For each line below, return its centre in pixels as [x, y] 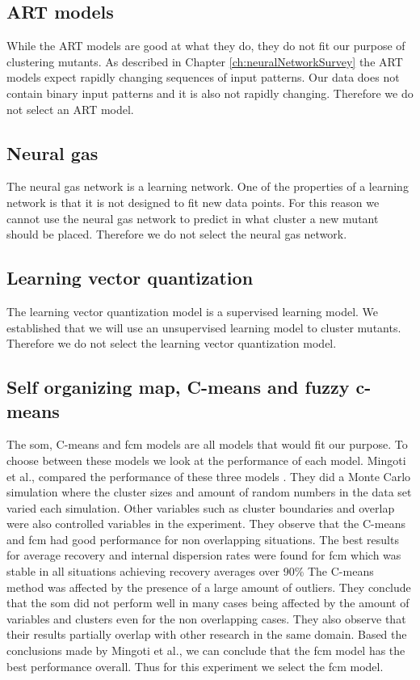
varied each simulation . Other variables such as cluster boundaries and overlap [201, 507]
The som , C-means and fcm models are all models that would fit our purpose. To [207, 444]
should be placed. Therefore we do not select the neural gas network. [177, 234]
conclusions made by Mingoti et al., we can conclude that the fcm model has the [206, 650]
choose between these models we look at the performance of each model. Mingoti [206, 460]
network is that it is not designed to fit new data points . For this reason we [193, 202]
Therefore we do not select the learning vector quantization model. [172, 343]
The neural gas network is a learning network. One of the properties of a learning [208, 186]
